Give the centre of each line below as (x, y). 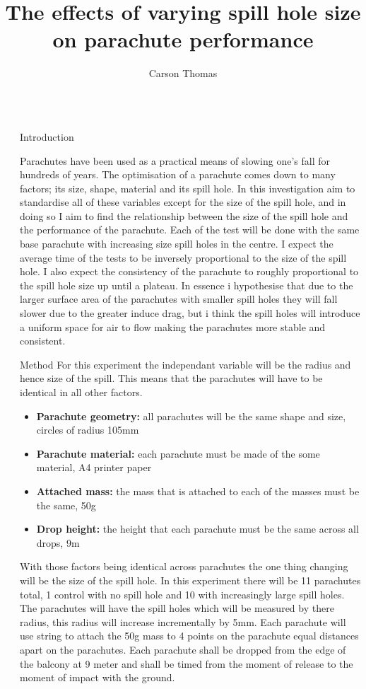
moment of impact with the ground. (98, 677)
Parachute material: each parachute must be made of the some (178, 453)
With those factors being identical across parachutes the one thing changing (184, 566)
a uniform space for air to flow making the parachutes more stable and (173, 326)
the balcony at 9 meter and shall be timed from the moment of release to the (187, 663)
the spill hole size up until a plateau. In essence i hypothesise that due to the (187, 285)
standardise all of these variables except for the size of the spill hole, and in (183, 202)
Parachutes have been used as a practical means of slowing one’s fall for (175, 160)
